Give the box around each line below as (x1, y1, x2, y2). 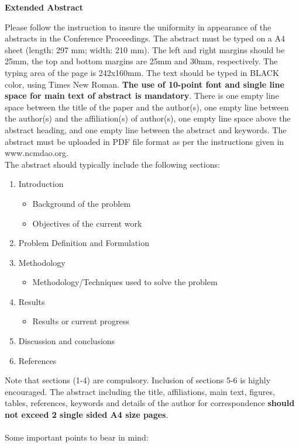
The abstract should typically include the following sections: (5, 158, 220, 170)
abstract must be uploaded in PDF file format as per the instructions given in (5, 135, 284, 147)
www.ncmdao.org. (5, 147, 68, 159)
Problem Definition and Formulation (18, 237, 149, 249)
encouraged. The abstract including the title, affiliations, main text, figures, (5, 385, 275, 397)
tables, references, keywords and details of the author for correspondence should (5, 397, 295, 409)
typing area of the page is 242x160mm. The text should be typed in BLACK (5, 66, 279, 78)
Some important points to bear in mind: (5, 431, 149, 443)
